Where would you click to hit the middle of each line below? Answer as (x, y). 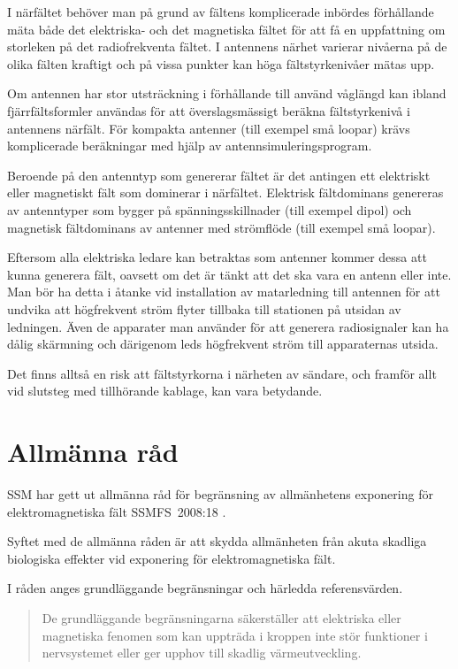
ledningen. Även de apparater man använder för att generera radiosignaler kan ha (228, 326)
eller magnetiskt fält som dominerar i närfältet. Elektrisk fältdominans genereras (225, 192)
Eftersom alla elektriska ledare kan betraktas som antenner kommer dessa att (217, 257)
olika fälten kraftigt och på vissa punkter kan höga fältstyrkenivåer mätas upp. (221, 63)
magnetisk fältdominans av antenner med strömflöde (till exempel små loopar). (221, 227)
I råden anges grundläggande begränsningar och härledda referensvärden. (205, 588)
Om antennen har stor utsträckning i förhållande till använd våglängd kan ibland (227, 93)
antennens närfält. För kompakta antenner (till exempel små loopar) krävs (209, 128)
